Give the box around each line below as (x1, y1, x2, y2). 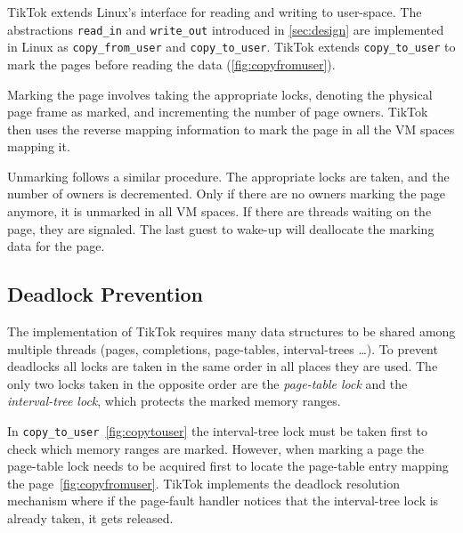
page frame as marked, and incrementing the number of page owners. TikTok (7, 102, 428, 121)
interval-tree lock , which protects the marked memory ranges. (7, 392, 341, 410)
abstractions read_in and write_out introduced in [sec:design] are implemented (7, 20, 444, 38)
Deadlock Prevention (7, 280, 204, 308)
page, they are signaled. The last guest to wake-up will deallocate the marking (7, 219, 435, 238)
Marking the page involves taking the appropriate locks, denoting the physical (7, 85, 433, 103)
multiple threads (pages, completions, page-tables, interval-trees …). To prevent (7, 339, 438, 358)
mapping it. (7, 137, 70, 156)
